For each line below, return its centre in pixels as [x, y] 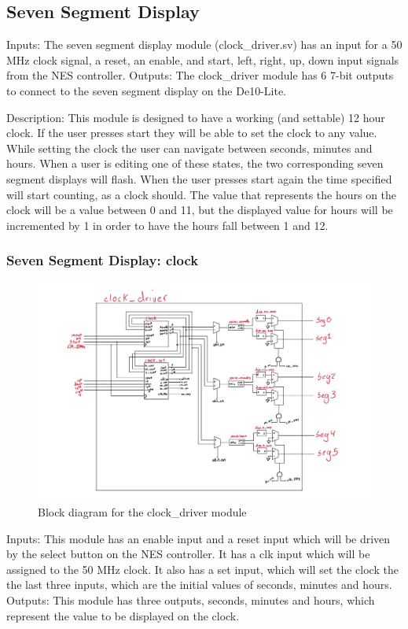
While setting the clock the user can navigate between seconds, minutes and [189, 148]
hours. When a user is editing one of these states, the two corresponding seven [195, 163]
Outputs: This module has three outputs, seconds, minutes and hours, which [191, 599]
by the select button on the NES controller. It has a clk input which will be [188, 554]
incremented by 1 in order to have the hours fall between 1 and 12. [167, 225]
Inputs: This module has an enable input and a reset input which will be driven [198, 538]
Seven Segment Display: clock [103, 260]
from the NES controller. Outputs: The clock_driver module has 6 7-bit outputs [200, 75]
